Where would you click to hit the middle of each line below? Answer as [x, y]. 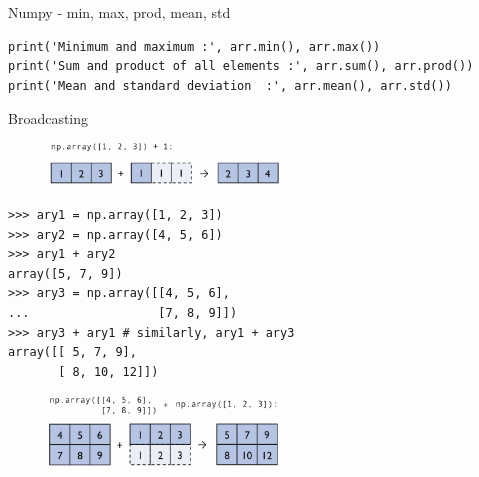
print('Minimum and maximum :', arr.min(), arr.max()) [194, 46]
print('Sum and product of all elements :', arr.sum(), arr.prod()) [241, 66]
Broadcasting [48, 118]
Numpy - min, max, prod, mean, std [119, 12]
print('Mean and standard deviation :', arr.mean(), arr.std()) [230, 85]
